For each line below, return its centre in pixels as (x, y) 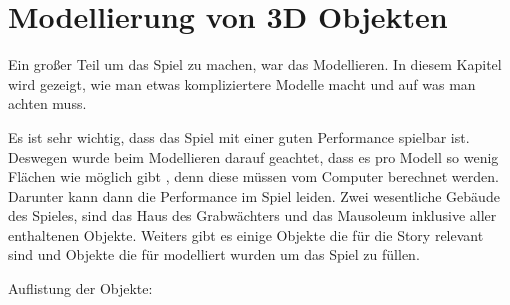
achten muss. (47, 103)
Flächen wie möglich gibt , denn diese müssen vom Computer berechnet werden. (253, 176)
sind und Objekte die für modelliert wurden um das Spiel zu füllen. (214, 254)
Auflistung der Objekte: (80, 288)
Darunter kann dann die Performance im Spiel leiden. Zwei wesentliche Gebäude (254, 195)
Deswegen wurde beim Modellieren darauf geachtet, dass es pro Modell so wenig (253, 156)
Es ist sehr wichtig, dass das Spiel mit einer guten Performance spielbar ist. (239, 136)
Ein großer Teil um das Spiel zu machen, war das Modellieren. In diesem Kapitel (255, 64)
